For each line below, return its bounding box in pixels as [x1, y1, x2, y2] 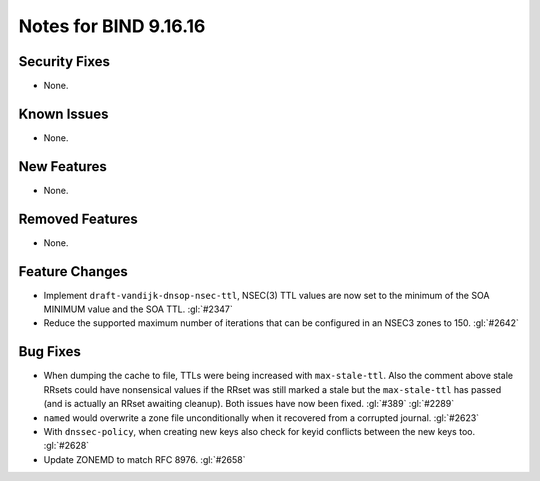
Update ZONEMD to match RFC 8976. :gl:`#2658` [43, 453, 246, 465]
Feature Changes [18, 263, 129, 280]
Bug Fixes [18, 343, 82, 360]
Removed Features [18, 210, 139, 227]
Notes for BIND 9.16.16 [18, 15, 206, 37]
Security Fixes [18, 53, 110, 70]
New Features [18, 158, 107, 175]
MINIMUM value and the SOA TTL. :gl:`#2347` [43, 303, 234, 315]
